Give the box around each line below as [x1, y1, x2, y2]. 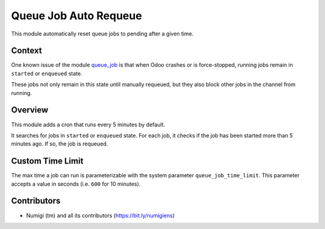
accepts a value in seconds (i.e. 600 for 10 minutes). [11, 180, 141, 188]
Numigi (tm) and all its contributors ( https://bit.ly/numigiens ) [26, 212, 175, 219]
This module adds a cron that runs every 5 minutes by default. [11, 121, 166, 128]
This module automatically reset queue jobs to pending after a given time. [11, 30, 194, 37]
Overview [11, 105, 49, 115]
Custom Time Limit [11, 156, 84, 166]
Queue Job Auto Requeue [11, 9, 143, 22]
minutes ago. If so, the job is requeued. [11, 140, 108, 147]
